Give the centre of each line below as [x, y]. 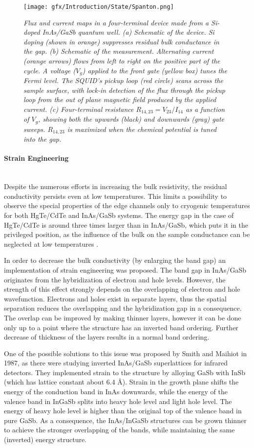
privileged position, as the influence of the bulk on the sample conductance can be [127, 234]
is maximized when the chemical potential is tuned [142, 129]
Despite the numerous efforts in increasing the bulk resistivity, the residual [116, 186]
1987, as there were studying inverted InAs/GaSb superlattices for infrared [116, 363]
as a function [205, 109]
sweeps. [34, 129]
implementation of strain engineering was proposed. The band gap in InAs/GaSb [125, 269]
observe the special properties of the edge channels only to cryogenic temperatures [127, 205]
